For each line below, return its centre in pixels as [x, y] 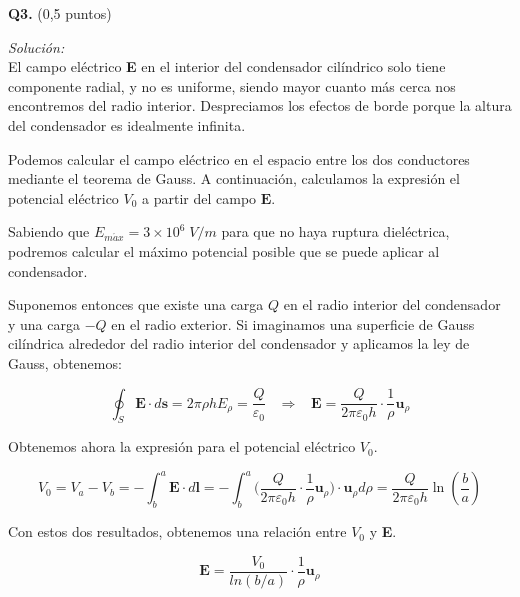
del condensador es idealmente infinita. [127, 124]
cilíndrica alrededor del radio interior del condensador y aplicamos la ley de [239, 343]
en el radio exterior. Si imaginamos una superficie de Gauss [293, 323]
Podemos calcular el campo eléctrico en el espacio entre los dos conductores [239, 158]
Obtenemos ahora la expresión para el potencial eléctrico [182, 446]
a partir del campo [199, 197]
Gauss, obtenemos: [65, 362]
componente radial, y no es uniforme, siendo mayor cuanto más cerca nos [232, 85]
